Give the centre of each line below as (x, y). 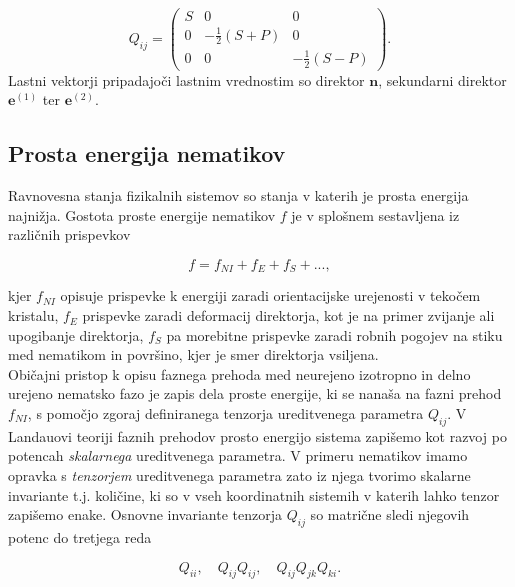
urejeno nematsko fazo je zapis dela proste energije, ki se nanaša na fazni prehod (255, 393)
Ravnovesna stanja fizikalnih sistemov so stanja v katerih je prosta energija (238, 195)
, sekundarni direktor (442, 79)
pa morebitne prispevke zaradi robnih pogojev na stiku (334, 334)
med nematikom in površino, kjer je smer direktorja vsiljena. (193, 354)
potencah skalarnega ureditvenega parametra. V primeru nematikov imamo (238, 455)
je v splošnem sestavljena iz (375, 214)
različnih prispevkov (69, 234)
